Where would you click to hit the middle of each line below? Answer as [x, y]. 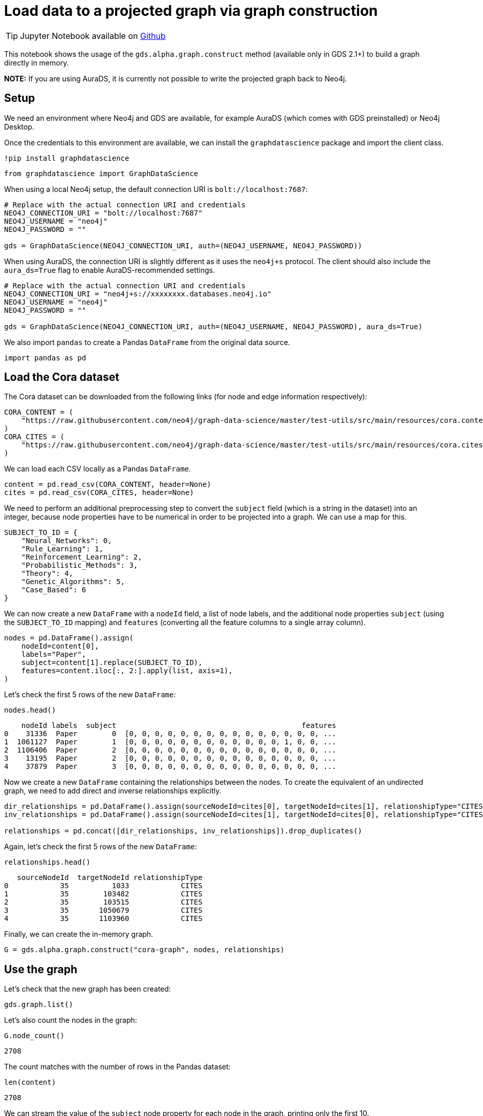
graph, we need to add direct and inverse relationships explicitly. [113, 791]
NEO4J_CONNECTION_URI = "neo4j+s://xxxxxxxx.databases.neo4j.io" [138, 294]
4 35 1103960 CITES [103, 919]
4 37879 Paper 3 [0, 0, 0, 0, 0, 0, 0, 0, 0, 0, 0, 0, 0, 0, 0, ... [170, 767]
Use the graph [41, 969]
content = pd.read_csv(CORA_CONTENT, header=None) [108, 485]
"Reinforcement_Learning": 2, [82, 557]
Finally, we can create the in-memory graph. [79, 934]
